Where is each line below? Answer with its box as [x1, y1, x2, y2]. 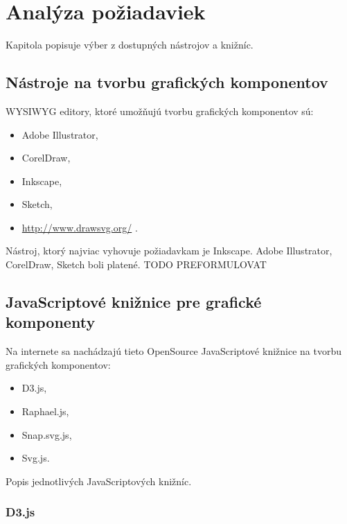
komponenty [6, 311, 96, 333]
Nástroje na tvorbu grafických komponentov [6, 71, 328, 93]
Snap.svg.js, [21, 427, 72, 442]
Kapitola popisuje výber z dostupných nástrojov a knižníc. [6, 37, 253, 52]
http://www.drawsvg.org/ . [21, 220, 138, 234]
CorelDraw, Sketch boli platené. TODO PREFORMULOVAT [6, 257, 267, 272]
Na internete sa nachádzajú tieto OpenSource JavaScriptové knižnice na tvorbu [6, 344, 341, 358]
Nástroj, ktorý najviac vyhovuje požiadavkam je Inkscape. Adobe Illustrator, [6, 243, 332, 258]
